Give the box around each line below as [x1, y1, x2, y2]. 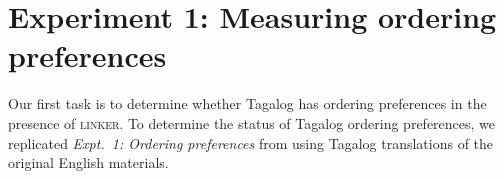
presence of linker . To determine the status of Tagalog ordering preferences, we [8, 112, 496, 133]
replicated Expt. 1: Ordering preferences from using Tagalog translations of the [8, 132, 494, 153]
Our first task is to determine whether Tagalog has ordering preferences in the [8, 93, 487, 114]
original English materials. [8, 152, 169, 173]
